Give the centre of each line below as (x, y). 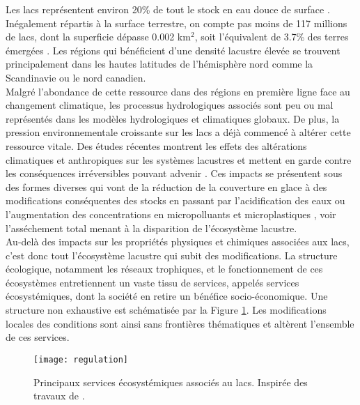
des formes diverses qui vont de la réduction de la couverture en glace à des (166, 186)
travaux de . (59, 396)
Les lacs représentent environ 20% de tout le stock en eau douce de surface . (168, 9)
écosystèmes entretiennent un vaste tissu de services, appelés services (152, 282)
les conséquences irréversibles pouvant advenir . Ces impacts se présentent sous (174, 173)
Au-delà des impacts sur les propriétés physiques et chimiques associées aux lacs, (178, 242)
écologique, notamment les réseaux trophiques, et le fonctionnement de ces (164, 269)
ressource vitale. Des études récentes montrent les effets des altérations (156, 145)
